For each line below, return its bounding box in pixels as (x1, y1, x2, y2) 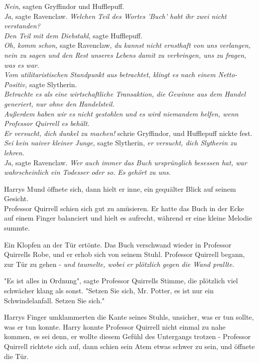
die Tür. (4, 351, 29, 361)
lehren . (4, 147, 24, 157)
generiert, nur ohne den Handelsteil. (4, 98, 115, 109)
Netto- (218, 69, 238, 80)
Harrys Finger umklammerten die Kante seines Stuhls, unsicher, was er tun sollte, (4, 312, 254, 322)
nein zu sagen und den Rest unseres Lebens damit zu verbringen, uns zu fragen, (4, 49, 247, 60)
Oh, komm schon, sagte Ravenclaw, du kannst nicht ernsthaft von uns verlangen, (4, 40, 251, 50)
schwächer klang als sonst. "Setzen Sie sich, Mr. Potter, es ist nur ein (4, 285, 214, 296)
